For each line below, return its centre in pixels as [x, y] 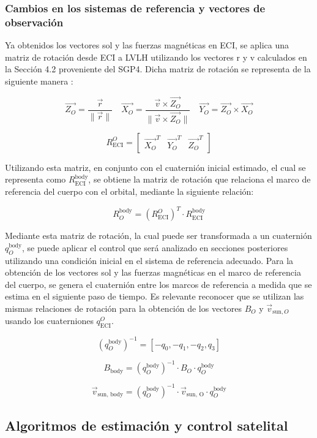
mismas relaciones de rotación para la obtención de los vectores [124, 308]
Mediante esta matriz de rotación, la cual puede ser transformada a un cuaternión [158, 236]
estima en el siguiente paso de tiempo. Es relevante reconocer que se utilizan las [155, 296]
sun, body [110, 395]
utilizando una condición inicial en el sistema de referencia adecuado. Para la [149, 260]
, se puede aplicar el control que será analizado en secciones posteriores [155, 247]
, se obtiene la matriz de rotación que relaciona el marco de [200, 179]
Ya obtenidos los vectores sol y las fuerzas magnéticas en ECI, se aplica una [147, 45]
